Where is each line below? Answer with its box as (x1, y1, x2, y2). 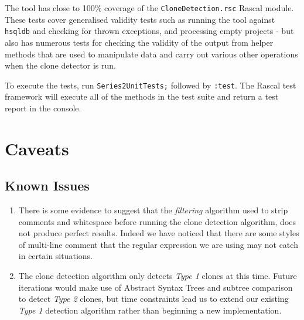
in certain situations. (18, 250, 93, 262)
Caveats (5, 136, 69, 160)
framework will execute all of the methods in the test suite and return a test (5, 90, 279, 103)
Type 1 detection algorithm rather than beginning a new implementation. (18, 304, 282, 316)
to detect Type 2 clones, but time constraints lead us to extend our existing (18, 292, 289, 305)
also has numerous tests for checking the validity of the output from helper (5, 36, 274, 48)
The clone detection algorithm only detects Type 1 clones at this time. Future (18, 270, 297, 282)
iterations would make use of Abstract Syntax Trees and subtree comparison (18, 281, 293, 293)
